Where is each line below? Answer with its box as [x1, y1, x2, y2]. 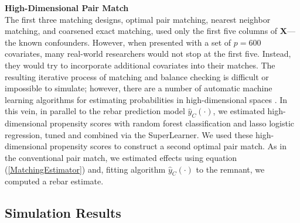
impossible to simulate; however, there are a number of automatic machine [5, 82, 272, 94]
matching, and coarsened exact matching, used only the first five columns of [5, 25, 278, 37]
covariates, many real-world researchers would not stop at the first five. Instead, [5, 47, 291, 60]
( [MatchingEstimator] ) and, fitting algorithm [5, 163, 166, 175]
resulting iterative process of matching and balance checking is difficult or [5, 70, 269, 83]
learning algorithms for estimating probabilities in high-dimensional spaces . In [5, 93, 288, 105]
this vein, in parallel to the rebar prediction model [5, 105, 185, 117]
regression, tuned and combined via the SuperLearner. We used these [5, 128, 253, 140]
